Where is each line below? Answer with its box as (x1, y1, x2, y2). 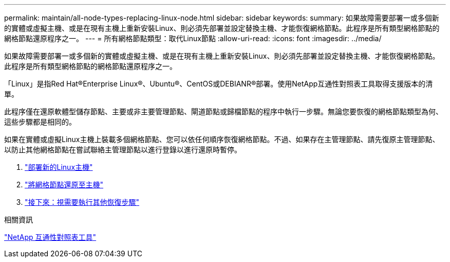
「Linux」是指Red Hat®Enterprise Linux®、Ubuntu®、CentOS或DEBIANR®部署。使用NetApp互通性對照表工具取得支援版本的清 (4, 79, 433, 88)
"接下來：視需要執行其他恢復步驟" (25, 198, 140, 206)
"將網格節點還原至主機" (25, 180, 104, 189)
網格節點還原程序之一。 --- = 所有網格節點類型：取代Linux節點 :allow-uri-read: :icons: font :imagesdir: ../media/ (4, 34, 382, 43)
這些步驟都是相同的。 (4, 117, 76, 126)
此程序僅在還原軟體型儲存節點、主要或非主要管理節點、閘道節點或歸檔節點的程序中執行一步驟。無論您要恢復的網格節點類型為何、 (4, 107, 443, 116)
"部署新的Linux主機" (25, 163, 93, 171)
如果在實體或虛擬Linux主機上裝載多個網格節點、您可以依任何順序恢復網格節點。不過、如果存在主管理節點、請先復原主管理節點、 (4, 135, 440, 144)
